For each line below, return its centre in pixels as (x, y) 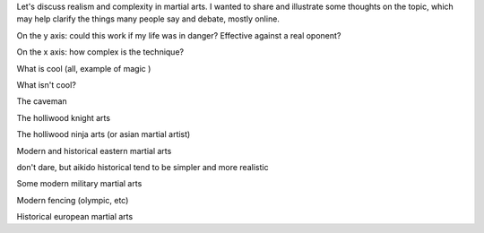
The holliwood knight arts (64, 117)
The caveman (42, 101)
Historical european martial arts (75, 217)
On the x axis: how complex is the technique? (100, 52)
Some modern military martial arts (79, 184)
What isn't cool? (46, 84)
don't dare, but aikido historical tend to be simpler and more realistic (143, 167)
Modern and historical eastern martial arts (94, 151)
